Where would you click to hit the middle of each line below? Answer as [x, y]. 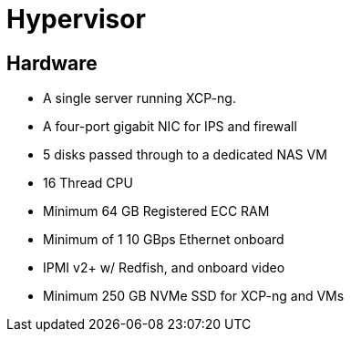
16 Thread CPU [88, 183]
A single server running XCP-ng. [139, 98]
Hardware [52, 63]
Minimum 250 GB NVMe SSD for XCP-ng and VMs [194, 296]
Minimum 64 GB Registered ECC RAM [156, 211]
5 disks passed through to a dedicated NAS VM [185, 155]
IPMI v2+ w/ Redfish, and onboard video [164, 268]
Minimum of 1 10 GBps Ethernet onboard [164, 240]
